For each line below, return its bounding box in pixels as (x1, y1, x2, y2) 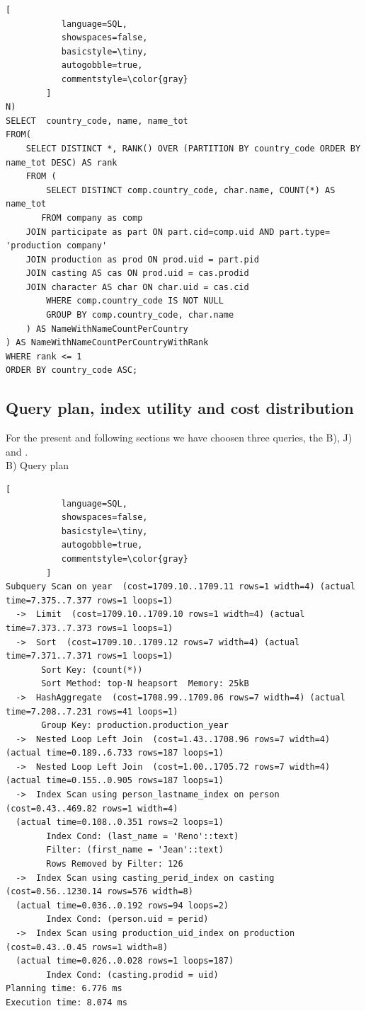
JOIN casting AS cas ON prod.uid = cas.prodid (25, 268, 249, 279)
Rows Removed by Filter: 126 (46, 859, 183, 870)
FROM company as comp (41, 212, 143, 223)
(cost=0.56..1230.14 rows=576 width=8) (6, 886, 193, 897)
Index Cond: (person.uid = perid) (46, 914, 209, 925)
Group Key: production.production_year (41, 720, 229, 731)
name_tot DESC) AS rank (6, 157, 118, 168)
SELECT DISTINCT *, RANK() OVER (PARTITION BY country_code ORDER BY (25, 143, 361, 154)
